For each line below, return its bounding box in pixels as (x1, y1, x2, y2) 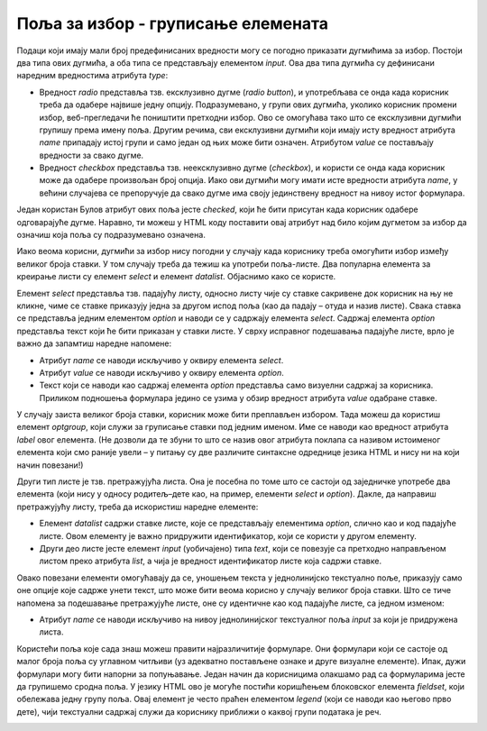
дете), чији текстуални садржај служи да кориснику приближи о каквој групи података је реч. (16, 706, 382, 717)
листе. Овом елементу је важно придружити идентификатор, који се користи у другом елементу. (39, 530, 417, 541)
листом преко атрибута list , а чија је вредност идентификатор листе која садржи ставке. (39, 555, 382, 567)
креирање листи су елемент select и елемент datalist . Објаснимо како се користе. (16, 271, 336, 282)
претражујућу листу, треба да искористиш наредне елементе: (16, 501, 259, 512)
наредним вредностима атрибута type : (16, 70, 169, 81)
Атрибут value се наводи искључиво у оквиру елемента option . (39, 367, 284, 378)
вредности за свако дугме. (39, 150, 144, 160)
